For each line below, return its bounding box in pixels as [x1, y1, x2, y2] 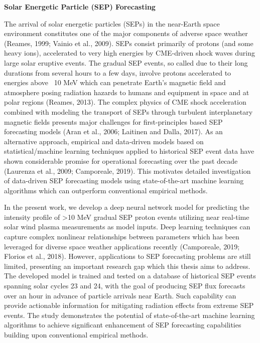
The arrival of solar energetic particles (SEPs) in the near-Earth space [4, 18, 220, 29]
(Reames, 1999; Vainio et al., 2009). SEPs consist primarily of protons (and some [4, 38, 253, 48]
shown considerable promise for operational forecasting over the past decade [4, 155, 238, 166]
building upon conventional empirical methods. [4, 329, 149, 339]
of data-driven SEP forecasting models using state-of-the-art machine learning [4, 175, 244, 186]
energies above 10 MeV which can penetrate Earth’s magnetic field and [4, 77, 226, 88]
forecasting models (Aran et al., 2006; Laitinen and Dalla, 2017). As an [4, 126, 223, 137]
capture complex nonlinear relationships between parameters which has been [4, 231, 239, 242]
